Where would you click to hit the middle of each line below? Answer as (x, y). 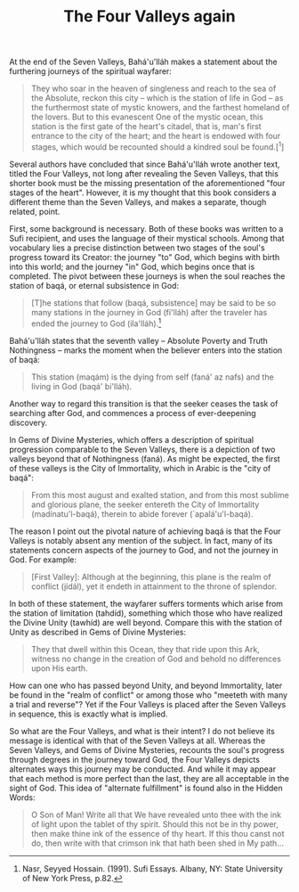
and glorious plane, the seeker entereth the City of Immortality (145, 504)
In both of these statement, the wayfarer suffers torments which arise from (146, 603)
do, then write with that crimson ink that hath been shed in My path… (158, 843)
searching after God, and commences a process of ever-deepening (133, 413)
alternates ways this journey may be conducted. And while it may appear (143, 769)
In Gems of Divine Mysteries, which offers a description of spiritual (132, 439)
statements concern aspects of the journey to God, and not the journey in (144, 550)
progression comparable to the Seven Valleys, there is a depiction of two (142, 449)
